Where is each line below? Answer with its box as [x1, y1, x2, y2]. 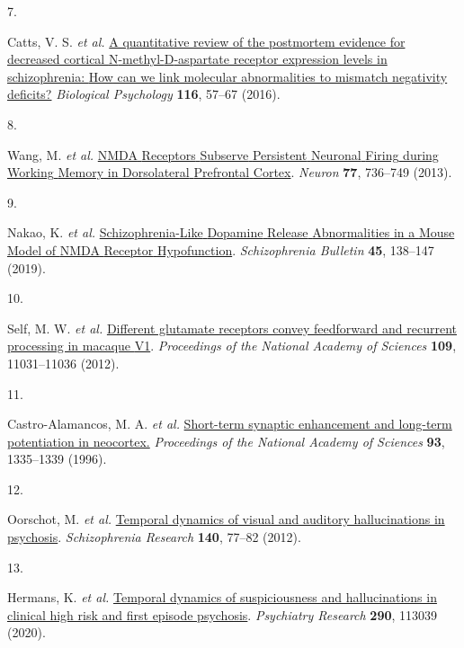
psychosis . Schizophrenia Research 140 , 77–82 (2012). [7, 528, 301, 546]
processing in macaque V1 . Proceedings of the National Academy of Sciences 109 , [7, 336, 457, 355]
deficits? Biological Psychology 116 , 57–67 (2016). [7, 84, 281, 103]
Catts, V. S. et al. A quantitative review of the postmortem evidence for [7, 31, 406, 50]
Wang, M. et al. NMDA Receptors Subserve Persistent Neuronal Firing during [7, 145, 439, 164]
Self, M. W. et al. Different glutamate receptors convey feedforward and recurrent [7, 318, 457, 337]
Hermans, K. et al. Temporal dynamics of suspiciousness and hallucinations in [7, 588, 437, 607]
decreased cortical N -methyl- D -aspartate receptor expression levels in [7, 49, 388, 68]
